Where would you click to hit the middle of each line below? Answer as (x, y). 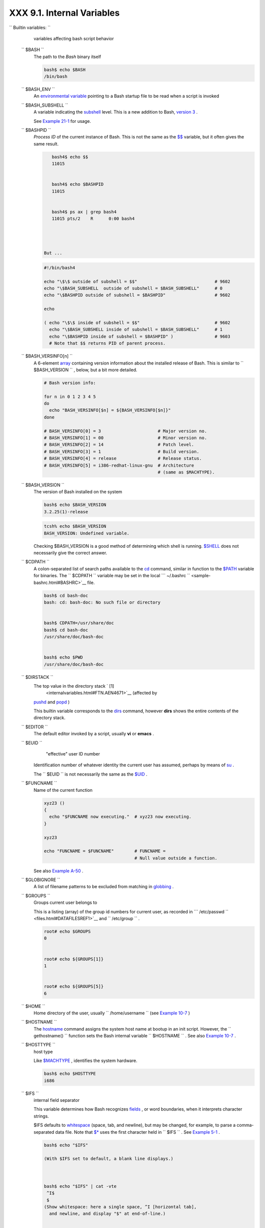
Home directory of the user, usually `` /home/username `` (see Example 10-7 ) (112, 1013)
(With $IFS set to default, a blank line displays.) (109, 1159)
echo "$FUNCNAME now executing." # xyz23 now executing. (120, 817)
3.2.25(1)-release (66, 512)
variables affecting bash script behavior (74, 38)
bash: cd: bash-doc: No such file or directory (102, 602)
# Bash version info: (70, 383)
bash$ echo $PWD (64, 657)
